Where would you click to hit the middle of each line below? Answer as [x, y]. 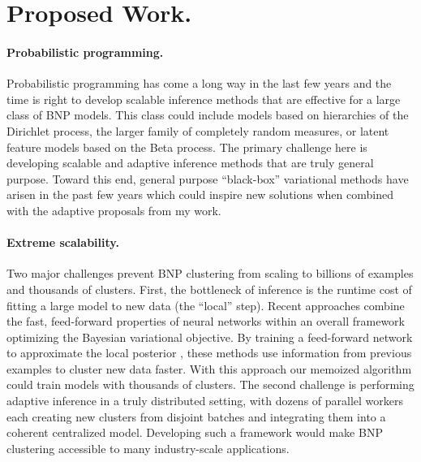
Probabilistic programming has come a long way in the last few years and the [199, 83]
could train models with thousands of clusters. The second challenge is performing [210, 384]
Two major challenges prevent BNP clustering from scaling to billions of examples [210, 273]
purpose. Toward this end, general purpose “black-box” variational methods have [208, 178]
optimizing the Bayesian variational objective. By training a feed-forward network [210, 337]
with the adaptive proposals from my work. [114, 210]
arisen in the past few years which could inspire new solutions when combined [200, 194]
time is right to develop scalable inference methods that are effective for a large [204, 99]
